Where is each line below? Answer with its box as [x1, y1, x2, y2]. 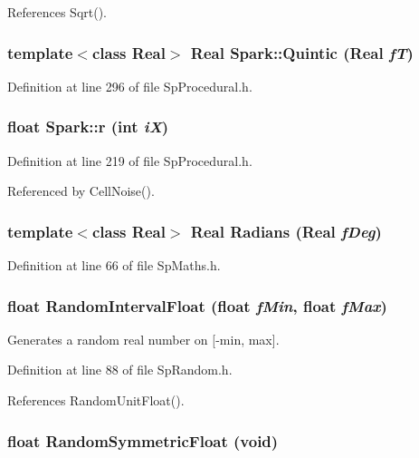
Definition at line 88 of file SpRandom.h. [7, 360, 233, 379]
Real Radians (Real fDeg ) [190, 219, 382, 242]
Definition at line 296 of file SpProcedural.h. [7, 76, 252, 95]
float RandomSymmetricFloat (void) [7, 429, 279, 452]
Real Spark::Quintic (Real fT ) [190, 41, 414, 63]
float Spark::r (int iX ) [7, 115, 169, 138]
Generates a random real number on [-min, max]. [7, 329, 280, 348]
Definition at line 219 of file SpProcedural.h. [7, 151, 252, 170]
